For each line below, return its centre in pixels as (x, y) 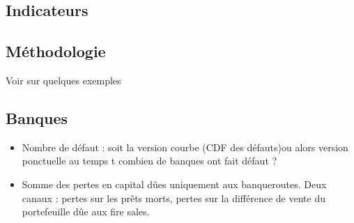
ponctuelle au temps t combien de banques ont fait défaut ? (149, 161)
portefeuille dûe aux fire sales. (86, 212)
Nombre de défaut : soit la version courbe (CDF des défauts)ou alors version (185, 147)
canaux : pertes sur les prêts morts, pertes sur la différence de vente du (174, 198)
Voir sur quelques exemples (63, 80)
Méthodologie (56, 51)
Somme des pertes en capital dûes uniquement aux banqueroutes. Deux (174, 184)
